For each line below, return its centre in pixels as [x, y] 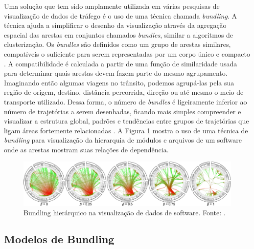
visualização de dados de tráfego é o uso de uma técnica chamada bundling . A [120, 15]
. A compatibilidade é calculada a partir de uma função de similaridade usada [121, 63]
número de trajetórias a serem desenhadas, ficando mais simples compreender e [123, 111]
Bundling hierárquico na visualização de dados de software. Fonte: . [125, 213]
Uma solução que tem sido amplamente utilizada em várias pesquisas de [112, 6]
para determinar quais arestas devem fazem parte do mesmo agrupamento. [116, 73]
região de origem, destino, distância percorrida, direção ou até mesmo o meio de [124, 92]
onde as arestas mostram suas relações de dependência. [86, 149]
